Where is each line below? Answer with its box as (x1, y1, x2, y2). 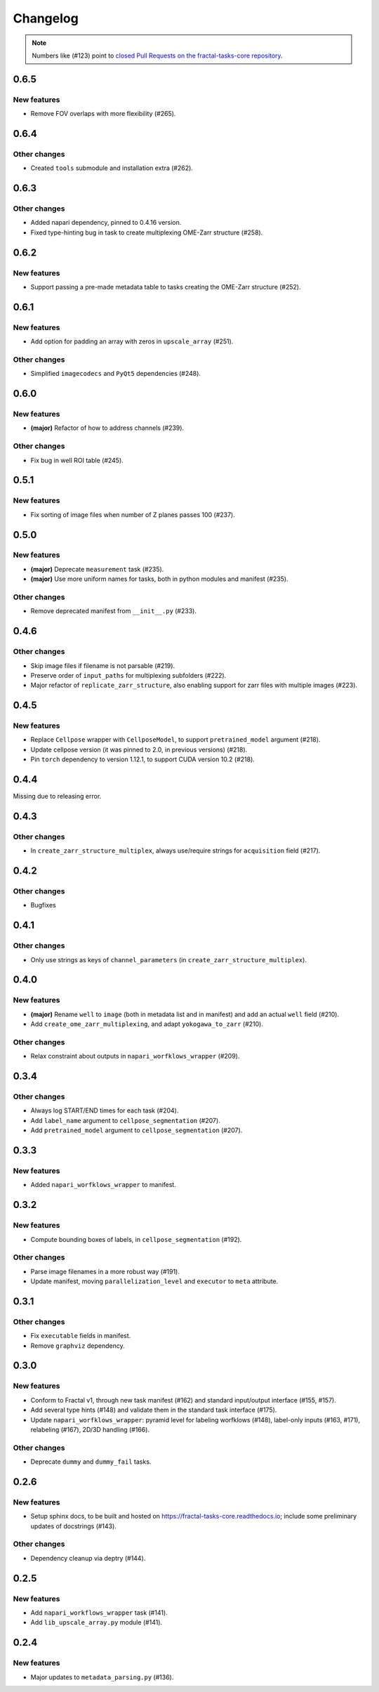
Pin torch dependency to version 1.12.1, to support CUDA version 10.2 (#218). (30, 755, 255, 763)
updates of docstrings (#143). (30, 1521, 117, 1530)
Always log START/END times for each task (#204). (30, 1106, 179, 1115)
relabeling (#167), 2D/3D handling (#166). (30, 1425, 150, 1434)
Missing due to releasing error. (13, 792, 102, 801)
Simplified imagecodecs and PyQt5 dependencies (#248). (30, 369, 201, 378)
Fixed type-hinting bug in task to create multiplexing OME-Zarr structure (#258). (30, 228, 263, 237)
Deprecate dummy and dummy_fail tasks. (30, 1457, 152, 1466)
